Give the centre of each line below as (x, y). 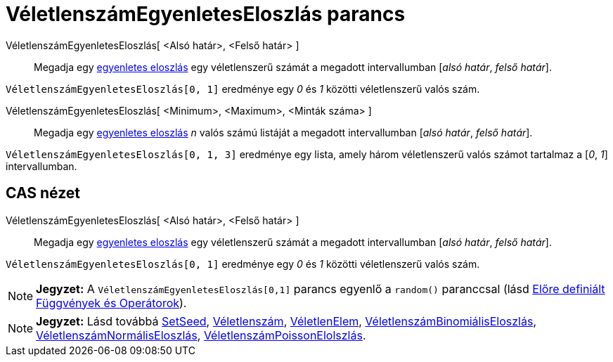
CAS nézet (43, 193)
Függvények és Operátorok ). (111, 303)
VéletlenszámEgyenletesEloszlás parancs (206, 14)
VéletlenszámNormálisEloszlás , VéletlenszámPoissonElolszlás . (201, 335)
